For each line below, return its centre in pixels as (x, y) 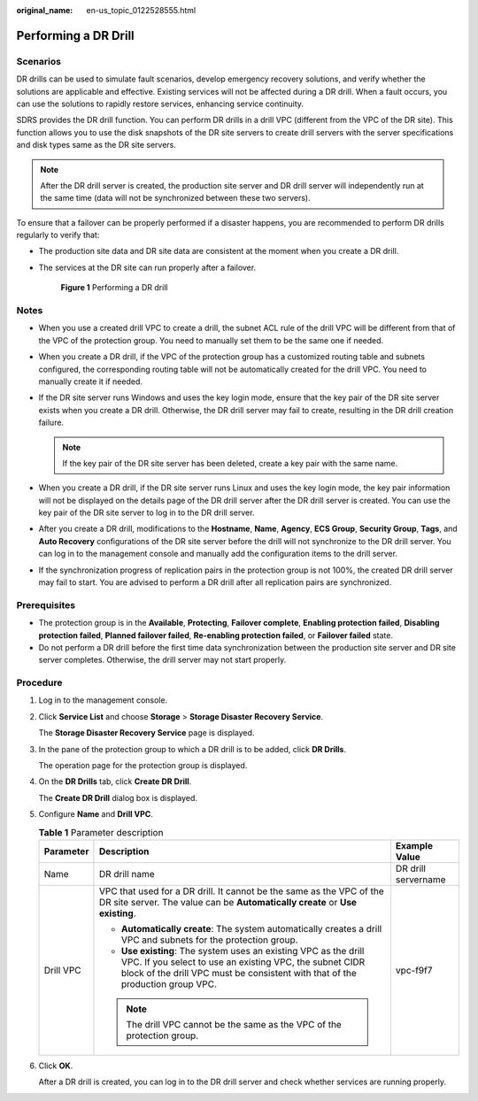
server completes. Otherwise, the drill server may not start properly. (162, 660)
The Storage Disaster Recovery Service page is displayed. (146, 733)
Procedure (39, 683)
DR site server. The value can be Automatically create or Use (228, 902)
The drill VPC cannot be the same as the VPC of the (234, 1024)
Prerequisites (46, 604)
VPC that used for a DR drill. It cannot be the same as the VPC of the (241, 891)
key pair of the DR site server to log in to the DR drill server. (146, 512)
